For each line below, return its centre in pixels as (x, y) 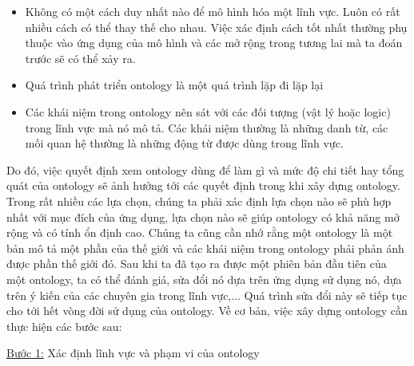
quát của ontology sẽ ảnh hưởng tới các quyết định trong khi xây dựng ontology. (203, 185)
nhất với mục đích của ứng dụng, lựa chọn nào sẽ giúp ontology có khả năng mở (203, 216)
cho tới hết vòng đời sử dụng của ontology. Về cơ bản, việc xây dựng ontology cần (207, 311)
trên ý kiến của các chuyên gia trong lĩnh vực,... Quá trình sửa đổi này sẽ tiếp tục (207, 295)
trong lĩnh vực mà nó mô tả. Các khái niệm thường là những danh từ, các (207, 127)
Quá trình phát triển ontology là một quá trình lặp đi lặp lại (174, 85)
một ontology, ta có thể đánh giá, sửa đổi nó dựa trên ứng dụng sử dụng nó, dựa (204, 279)
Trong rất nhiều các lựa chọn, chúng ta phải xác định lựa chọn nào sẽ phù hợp (199, 201)
